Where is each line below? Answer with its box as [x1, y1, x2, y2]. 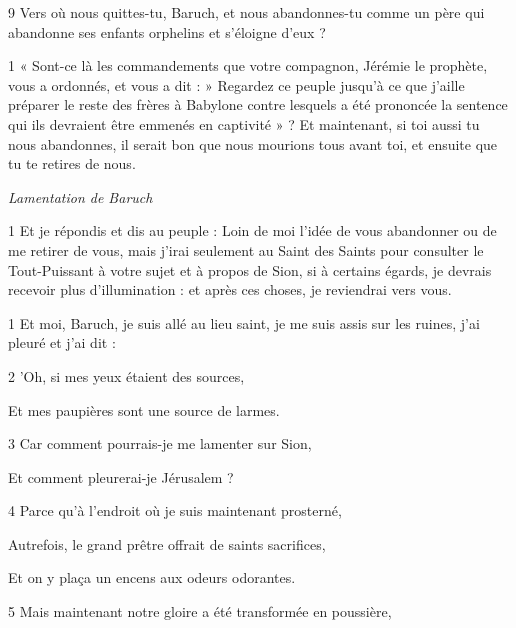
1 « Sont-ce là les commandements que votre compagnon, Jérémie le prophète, [8, 55, 488, 76]
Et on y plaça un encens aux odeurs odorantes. [8, 567, 296, 588]
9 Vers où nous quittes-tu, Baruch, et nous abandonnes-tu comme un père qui [8, 2, 485, 22]
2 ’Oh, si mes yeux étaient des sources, [8, 365, 245, 386]
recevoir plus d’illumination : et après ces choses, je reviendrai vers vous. [8, 279, 452, 300]
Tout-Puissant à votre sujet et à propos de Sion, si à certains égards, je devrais [8, 259, 492, 280]
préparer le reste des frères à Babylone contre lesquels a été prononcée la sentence [8, 94, 508, 115]
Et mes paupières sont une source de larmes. [8, 399, 280, 420]
